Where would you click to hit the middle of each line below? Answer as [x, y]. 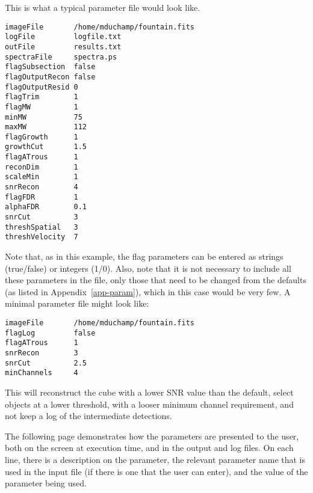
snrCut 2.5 [46, 363]
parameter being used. [46, 483]
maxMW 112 [46, 127]
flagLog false [50, 333]
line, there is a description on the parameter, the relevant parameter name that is [155, 459]
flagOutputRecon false [50, 77]
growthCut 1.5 [46, 147]
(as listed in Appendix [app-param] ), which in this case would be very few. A [148, 291]
